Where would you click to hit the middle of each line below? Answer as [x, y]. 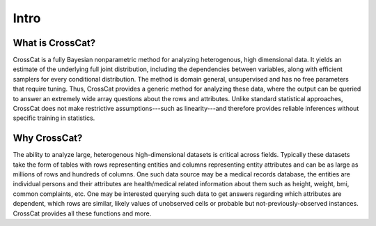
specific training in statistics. [54, 118]
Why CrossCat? [48, 138]
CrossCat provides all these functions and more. [82, 213]
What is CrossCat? [54, 43]
